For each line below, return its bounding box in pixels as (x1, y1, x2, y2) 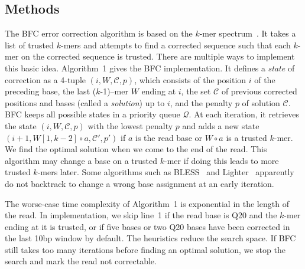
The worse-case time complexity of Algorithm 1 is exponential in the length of (5, 197, 289, 209)
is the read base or (135, 131, 202, 143)
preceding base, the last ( (5, 85, 96, 97)
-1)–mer (100, 85, 128, 97)
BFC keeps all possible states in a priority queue (5, 108, 180, 120)
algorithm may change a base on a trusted (5, 154, 158, 166)
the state (5, 119, 37, 132)
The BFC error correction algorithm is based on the (5, 27, 193, 40)
